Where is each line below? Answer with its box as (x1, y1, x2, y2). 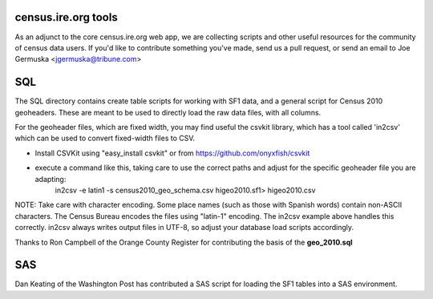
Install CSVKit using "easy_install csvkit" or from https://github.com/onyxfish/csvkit (34, 148, 310, 158)
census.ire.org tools (14, 10, 118, 24)
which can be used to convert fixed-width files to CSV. (14, 133, 196, 143)
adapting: (34, 174, 67, 184)
